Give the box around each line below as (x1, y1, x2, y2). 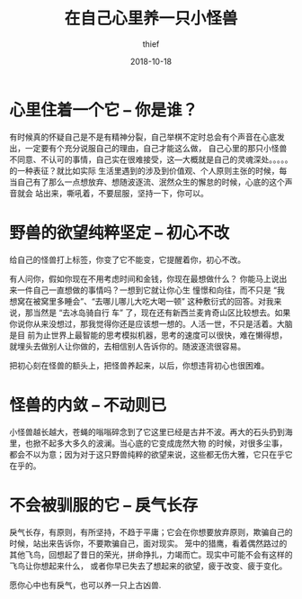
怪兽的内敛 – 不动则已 (9, 395, 167, 415)
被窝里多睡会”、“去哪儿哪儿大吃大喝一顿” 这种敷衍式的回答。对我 (32, 295, 274, 306)
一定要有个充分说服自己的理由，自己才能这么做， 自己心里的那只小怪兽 (24, 142, 288, 153)
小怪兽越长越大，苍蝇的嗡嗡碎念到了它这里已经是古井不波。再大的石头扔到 (9, 426, 285, 437)
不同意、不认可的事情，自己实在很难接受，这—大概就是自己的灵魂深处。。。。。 (9, 154, 293, 165)
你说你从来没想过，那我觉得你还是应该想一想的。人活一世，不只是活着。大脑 (9, 318, 293, 329)
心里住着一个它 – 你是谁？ (9, 100, 199, 120)
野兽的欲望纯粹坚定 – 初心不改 (9, 222, 230, 243)
